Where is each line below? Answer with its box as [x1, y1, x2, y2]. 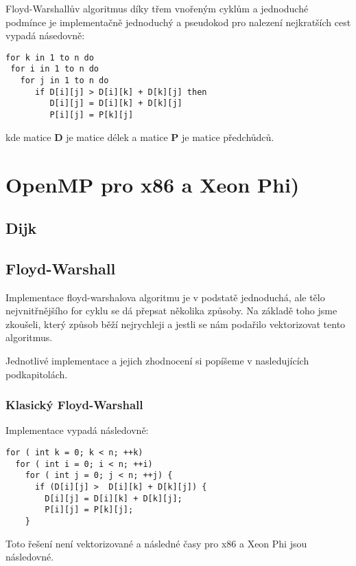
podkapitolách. [5, 367, 68, 381]
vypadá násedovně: [5, 28, 85, 43]
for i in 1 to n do [10, 64, 99, 74]
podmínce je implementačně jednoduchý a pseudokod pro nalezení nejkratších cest [5, 14, 351, 29]
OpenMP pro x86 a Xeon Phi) [5, 170, 300, 198]
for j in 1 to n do [20, 76, 109, 86]
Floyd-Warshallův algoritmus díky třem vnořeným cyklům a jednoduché [5, 1, 309, 15]
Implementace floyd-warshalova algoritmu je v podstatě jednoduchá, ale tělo [5, 290, 325, 304]
